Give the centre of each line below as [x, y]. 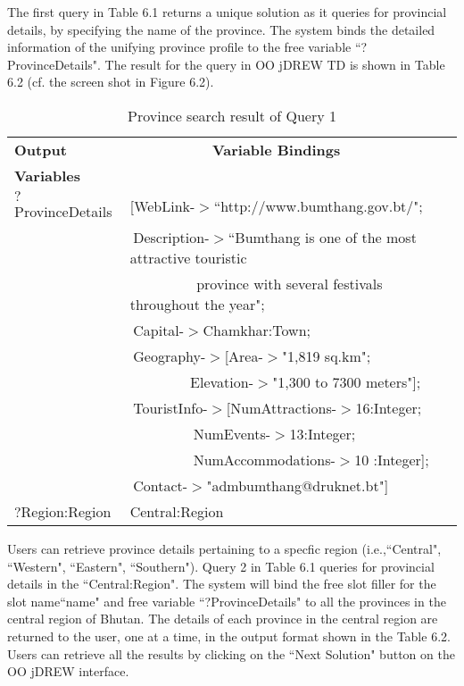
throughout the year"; [197, 304]
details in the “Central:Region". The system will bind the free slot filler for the [222, 584]
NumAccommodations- [264, 459]
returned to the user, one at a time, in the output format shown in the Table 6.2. [229, 636]
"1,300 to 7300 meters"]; [347, 381]
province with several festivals [290, 283]
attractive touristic [188, 257]
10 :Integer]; [392, 459]
